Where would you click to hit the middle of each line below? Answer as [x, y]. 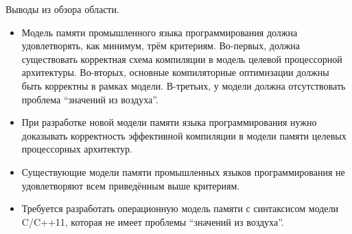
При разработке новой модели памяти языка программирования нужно [169, 122]
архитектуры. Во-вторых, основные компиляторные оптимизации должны [175, 72]
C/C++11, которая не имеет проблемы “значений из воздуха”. [153, 221]
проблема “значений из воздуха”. [90, 99]
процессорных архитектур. [77, 149]
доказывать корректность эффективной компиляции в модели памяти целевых [184, 135]
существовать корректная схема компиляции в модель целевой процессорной [182, 58]
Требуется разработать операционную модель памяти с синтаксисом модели [180, 208]
